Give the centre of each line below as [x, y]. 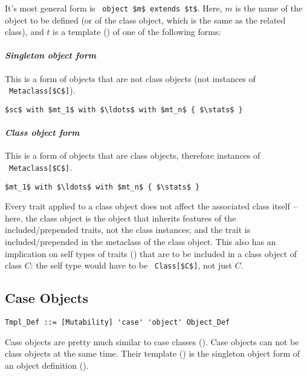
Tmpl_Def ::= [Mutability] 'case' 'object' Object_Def [118, 323]
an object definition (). [47, 365]
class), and [24, 32]
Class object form [42, 132]
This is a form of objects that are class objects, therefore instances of [133, 155]
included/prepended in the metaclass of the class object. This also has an [141, 242]
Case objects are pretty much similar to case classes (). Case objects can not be [152, 341]
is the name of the [269, 8]
